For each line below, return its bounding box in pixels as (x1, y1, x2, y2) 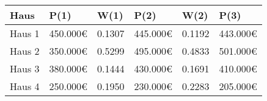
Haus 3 (10, 61, 40, 75)
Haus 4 (10, 79, 40, 93)
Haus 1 (10, 26, 40, 40)
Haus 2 (10, 44, 40, 58)
